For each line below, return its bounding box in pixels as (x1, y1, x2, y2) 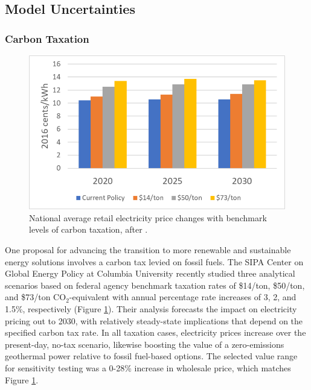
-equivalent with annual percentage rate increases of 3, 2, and (69, 291, 297, 303)
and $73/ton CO (5, 291, 66, 303)
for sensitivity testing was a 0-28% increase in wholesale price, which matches (5, 361, 291, 374)
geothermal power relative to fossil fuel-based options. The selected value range (5, 350, 298, 362)
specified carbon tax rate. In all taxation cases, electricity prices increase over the (5, 326, 306, 339)
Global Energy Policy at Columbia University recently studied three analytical (5, 267, 295, 280)
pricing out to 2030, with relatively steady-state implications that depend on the (5, 314, 303, 327)
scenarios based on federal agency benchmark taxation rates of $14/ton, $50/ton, (5, 278, 305, 291)
